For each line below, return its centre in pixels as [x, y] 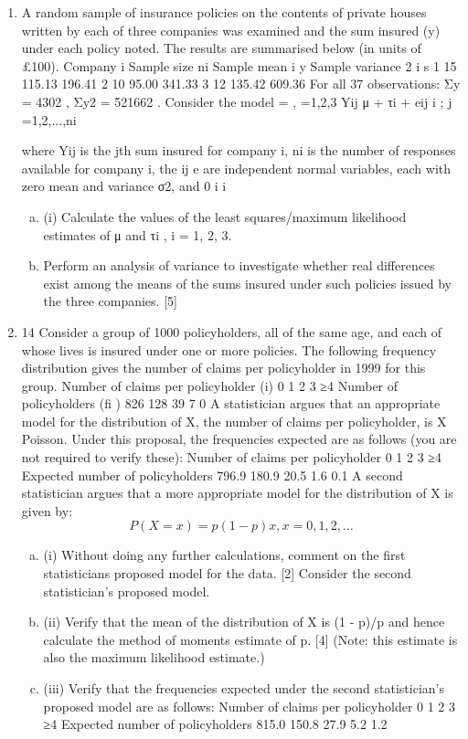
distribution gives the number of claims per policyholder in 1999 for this [223, 368]
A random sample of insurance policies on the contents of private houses [224, 12]
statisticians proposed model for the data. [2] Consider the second [227, 573]
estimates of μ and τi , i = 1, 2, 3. [138, 234]
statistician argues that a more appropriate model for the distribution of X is [237, 493]
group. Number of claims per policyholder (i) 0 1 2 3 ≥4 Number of [210, 385]
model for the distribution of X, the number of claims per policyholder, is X [234, 421]
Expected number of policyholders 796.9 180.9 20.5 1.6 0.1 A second [212, 475]
